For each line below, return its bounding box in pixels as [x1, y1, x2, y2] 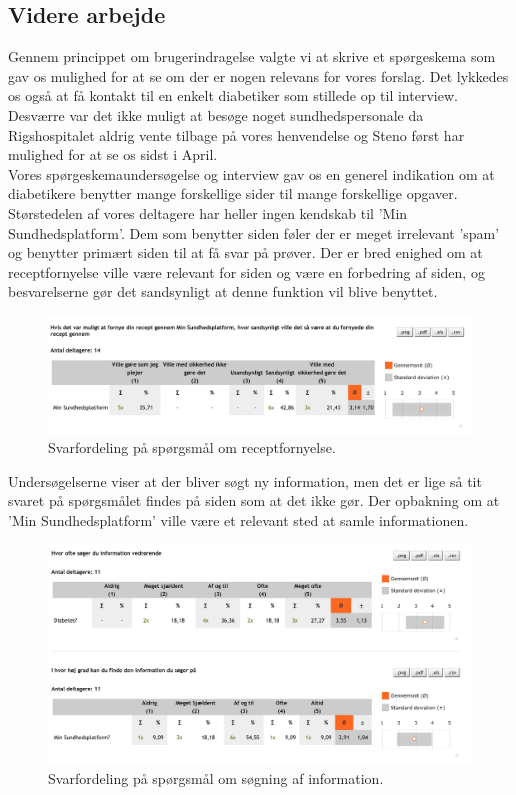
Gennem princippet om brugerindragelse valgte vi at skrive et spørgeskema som [8, 46, 496, 67]
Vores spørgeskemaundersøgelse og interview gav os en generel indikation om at [8, 163, 495, 184]
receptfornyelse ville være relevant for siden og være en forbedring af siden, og [8, 261, 485, 282]
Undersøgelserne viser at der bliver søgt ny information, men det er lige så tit [8, 470, 482, 491]
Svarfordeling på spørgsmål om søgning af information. [48, 767, 384, 788]
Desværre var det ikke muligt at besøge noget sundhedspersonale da [8, 104, 424, 125]
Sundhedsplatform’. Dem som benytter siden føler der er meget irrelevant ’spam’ [8, 222, 500, 243]
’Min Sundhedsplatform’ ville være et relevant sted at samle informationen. [8, 509, 469, 530]
